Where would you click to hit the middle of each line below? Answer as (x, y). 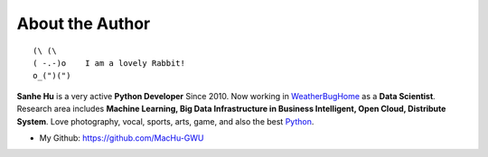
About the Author (84, 23)
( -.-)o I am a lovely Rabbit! (109, 63)
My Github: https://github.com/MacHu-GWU (122, 138)
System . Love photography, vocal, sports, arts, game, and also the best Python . (165, 121)
